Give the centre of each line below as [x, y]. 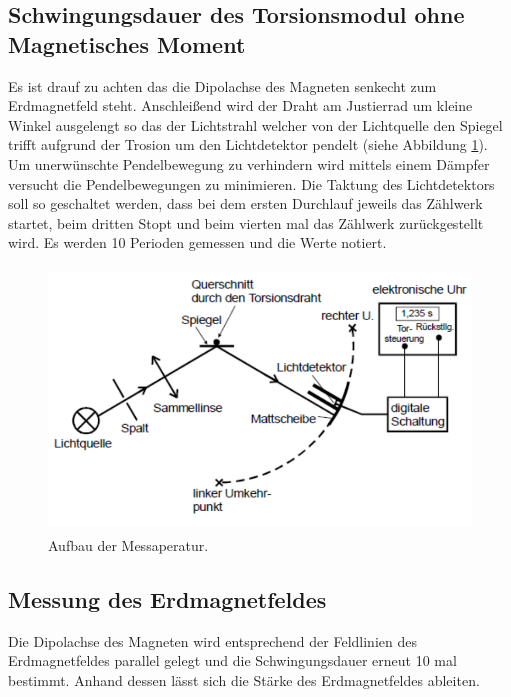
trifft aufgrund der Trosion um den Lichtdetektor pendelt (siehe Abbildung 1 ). [248, 144]
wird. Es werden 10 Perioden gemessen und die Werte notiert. [197, 242]
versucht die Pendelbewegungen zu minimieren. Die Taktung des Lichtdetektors [251, 183]
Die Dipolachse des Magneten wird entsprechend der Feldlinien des [212, 640]
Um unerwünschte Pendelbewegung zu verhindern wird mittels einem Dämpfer [249, 163]
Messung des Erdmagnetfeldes [167, 599]
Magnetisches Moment [127, 43]
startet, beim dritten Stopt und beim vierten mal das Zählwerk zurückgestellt [246, 222]
